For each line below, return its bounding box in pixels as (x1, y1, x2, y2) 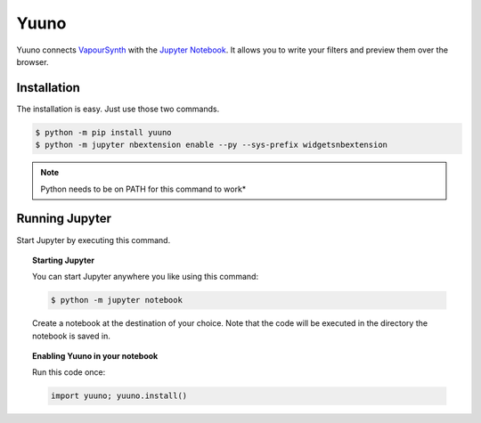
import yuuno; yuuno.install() (50, 391, 188, 401)
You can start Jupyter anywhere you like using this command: (32, 272, 258, 282)
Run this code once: (32, 367, 106, 378)
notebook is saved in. (32, 330, 110, 341)
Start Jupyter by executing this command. (16, 234, 171, 245)
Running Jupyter (16, 211, 111, 226)
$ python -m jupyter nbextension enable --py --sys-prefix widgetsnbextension (35, 140, 387, 150)
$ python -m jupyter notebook (50, 295, 183, 305)
